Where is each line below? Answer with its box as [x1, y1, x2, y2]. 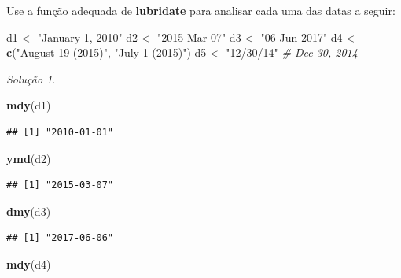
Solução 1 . [6, 70, 56, 87]
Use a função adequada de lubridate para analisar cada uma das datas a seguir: [6, 2, 395, 18]
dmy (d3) [6, 202, 51, 219]
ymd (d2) [6, 150, 51, 166]
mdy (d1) [6, 97, 51, 113]
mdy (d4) [6, 255, 51, 272]
